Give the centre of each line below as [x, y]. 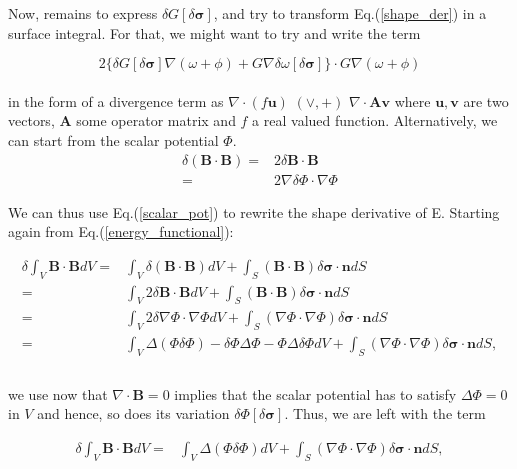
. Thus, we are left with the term [385, 413]
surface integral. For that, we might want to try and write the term [214, 32]
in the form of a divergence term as [116, 100]
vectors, [31, 120]
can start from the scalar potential [113, 139]
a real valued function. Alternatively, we [375, 120]
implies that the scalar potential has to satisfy [315, 393]
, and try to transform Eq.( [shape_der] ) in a [350, 13]
